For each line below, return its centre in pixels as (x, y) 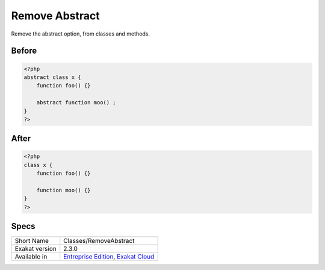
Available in (31, 257)
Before (24, 51)
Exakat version (36, 249)
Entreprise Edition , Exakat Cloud (109, 257)
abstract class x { (52, 77)
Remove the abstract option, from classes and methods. (81, 34)
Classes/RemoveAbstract (99, 241)
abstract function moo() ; (76, 103)
